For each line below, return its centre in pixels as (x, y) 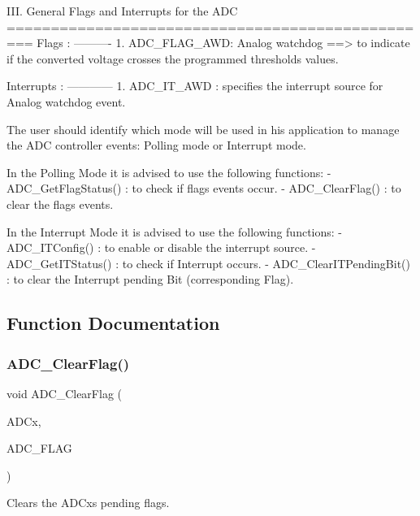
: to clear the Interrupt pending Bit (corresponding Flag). (150, 279)
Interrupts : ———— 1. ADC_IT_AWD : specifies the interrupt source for (195, 86)
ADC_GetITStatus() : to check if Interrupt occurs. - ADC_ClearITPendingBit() (209, 263)
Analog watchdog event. (66, 101)
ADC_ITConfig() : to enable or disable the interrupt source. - (161, 247)
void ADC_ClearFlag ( (64, 393)
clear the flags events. (60, 204)
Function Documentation (113, 323)
